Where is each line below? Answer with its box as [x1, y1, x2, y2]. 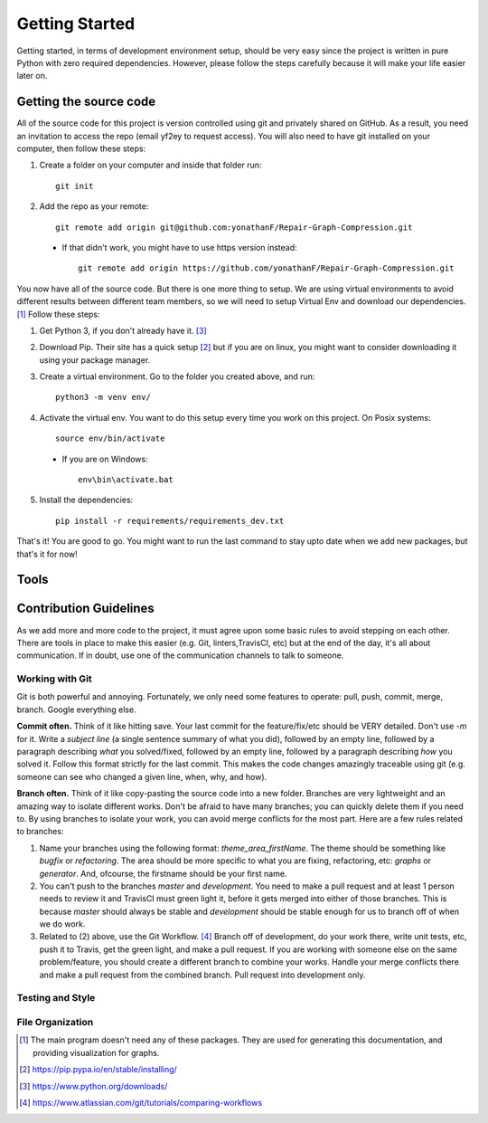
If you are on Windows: [61, 453, 148, 464]
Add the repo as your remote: [39, 201, 149, 212]
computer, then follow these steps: [16, 143, 146, 154]
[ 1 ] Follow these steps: [16, 309, 100, 319]
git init [55, 181, 94, 191]
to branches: [16, 826, 64, 837]
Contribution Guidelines [16, 601, 155, 616]
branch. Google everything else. [16, 704, 136, 715]
